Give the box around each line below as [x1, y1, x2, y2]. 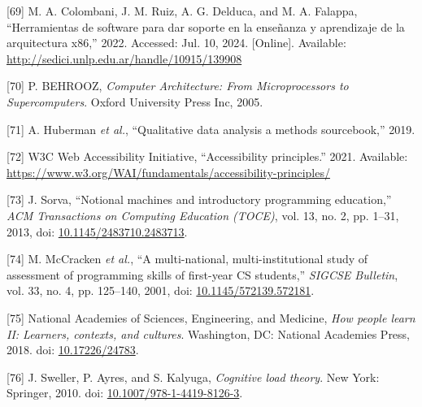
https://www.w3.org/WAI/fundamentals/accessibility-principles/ [7, 163, 330, 180]
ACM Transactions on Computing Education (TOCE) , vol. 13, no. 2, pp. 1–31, [7, 206, 399, 223]
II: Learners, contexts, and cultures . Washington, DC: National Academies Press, [7, 325, 411, 342]
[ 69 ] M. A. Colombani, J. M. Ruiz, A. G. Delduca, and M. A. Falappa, [7, 2, 358, 19]
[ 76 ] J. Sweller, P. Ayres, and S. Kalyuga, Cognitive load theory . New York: [7, 368, 380, 385]
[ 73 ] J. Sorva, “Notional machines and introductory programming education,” [7, 191, 392, 208]
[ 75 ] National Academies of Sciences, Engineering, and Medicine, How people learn [7, 309, 415, 326]
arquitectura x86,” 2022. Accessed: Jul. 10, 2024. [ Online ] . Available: [7, 34, 346, 51]
